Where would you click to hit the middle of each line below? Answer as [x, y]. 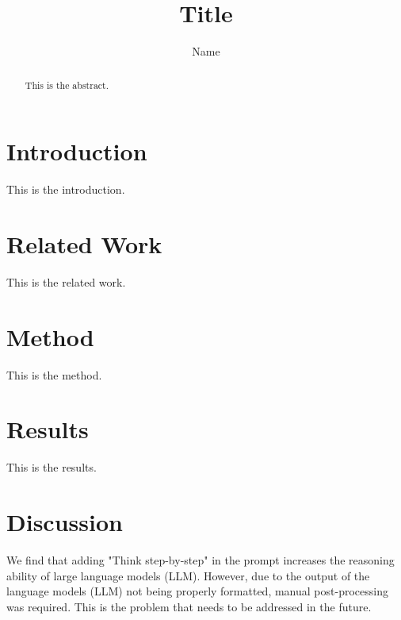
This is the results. [52, 467]
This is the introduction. [66, 189]
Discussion [65, 522]
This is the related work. [66, 281]
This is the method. [54, 374]
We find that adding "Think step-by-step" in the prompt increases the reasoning [200, 559]
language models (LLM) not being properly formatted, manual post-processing [197, 591]
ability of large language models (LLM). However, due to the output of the [188, 575]
